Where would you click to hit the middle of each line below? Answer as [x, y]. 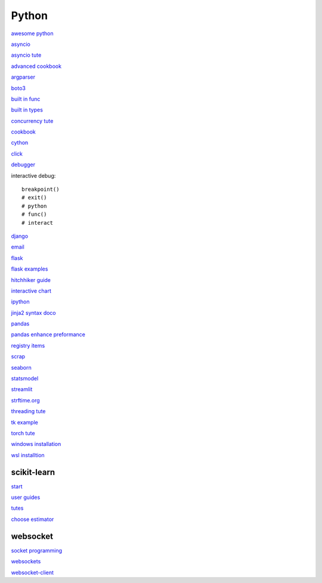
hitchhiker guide [31, 280]
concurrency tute [32, 121]
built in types [27, 110]
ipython [20, 302]
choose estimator [32, 519]
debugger [23, 165]
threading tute [28, 411]
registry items [28, 345]
